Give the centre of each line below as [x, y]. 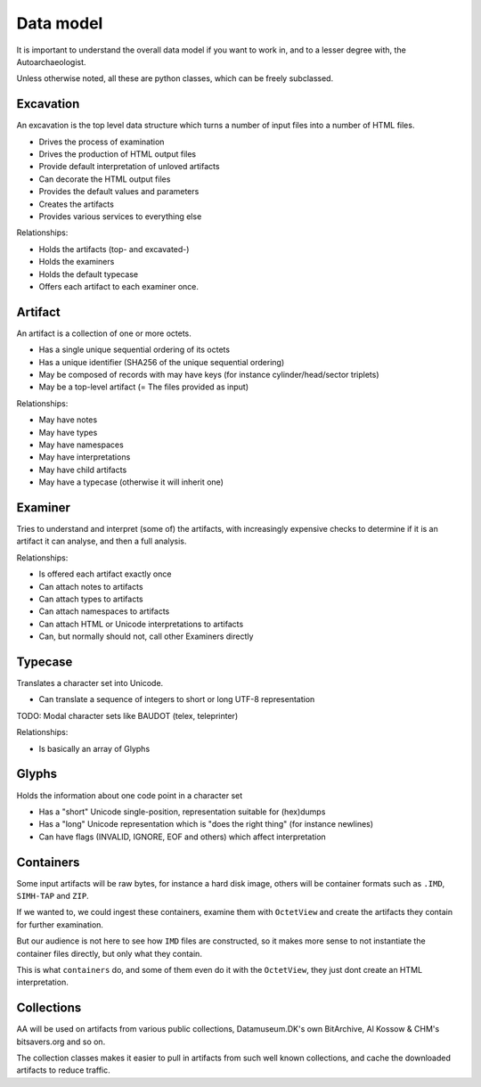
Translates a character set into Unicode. [90, 683]
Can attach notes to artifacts [91, 586]
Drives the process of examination [102, 142]
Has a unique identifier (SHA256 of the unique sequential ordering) [162, 362]
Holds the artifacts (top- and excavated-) [114, 249]
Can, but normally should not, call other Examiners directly [146, 636]
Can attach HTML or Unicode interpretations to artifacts [141, 624]
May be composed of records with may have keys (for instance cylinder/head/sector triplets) [209, 375]
